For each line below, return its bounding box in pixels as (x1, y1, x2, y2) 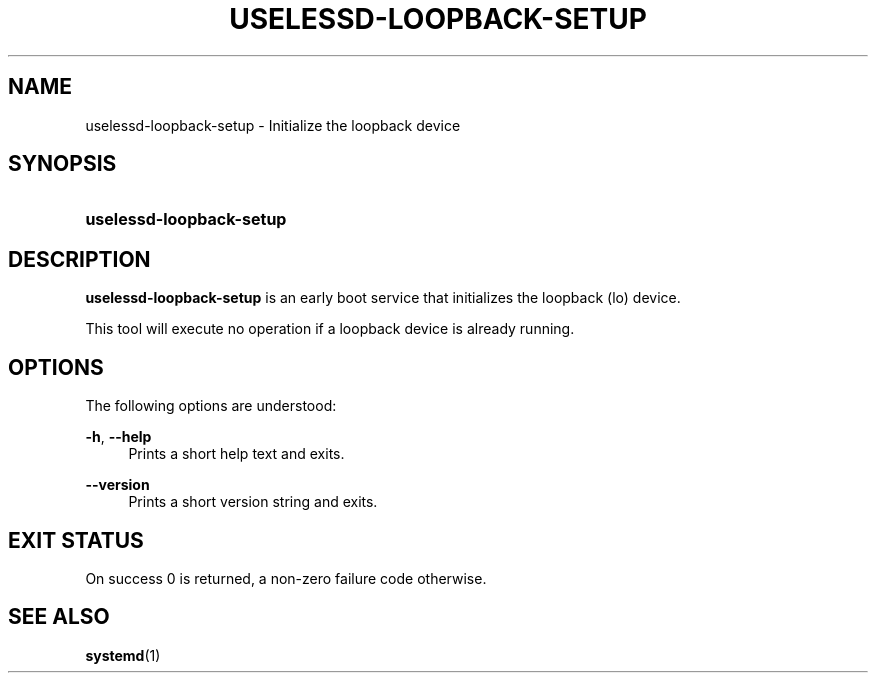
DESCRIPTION (8, 246, 151, 272)
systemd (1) (85, 646, 161, 664)
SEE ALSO (8, 604, 110, 630)
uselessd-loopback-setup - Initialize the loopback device (85, 116, 461, 134)
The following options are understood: (85, 397, 337, 415)
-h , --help (85, 428, 152, 446)
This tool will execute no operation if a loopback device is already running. (85, 320, 575, 338)
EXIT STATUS (8, 527, 144, 553)
